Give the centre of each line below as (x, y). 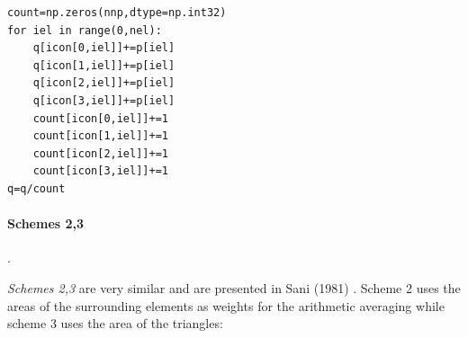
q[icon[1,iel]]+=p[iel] (104, 65)
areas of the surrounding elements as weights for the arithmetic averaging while (226, 305)
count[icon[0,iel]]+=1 (100, 118)
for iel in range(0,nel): (85, 30)
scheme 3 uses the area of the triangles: (115, 323)
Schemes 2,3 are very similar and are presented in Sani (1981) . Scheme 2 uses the (234, 287)
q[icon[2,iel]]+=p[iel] (104, 83)
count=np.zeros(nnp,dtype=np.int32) (117, 13)
